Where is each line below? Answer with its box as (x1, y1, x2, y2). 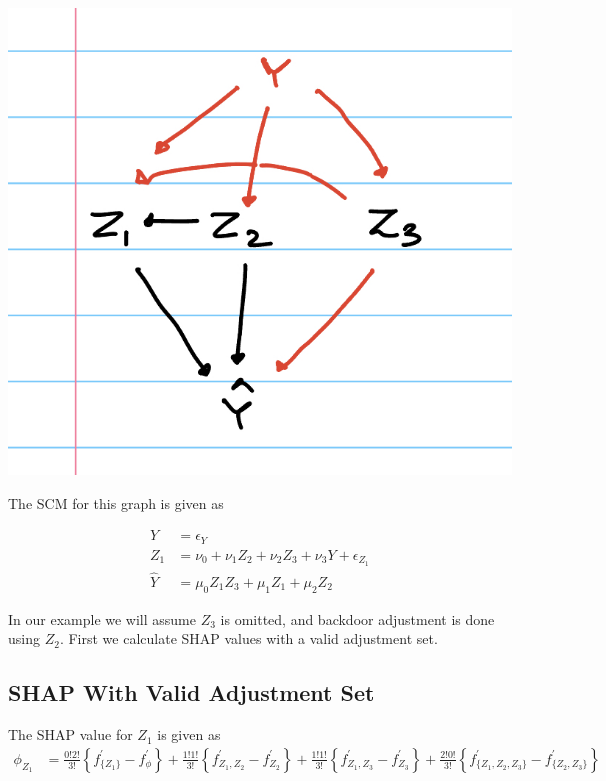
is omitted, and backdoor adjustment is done (220, 608, 495, 629)
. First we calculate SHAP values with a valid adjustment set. (59, 628, 438, 649)
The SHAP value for (8, 724, 133, 745)
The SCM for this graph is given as (8, 492, 224, 513)
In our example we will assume (8, 608, 196, 629)
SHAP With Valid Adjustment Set (8, 677, 375, 708)
